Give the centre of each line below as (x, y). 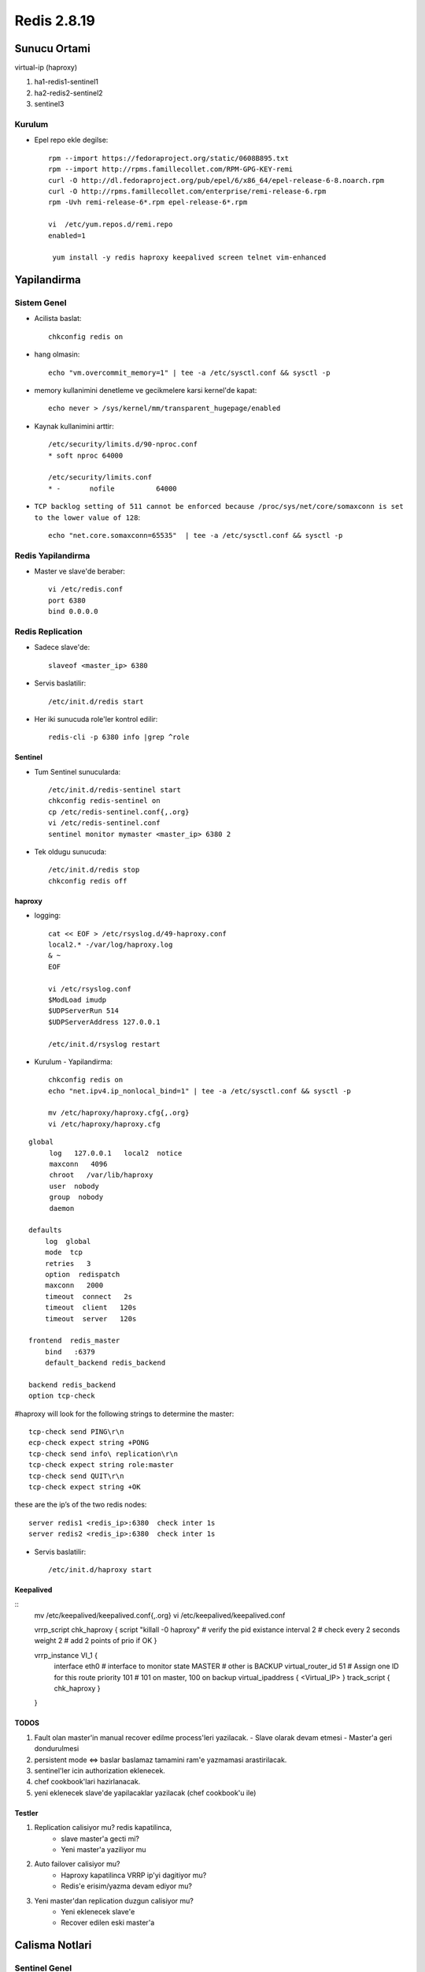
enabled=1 (67, 235)
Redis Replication (48, 631)
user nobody (74, 1186)
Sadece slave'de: (62, 648)
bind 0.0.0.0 (73, 612)
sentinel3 (49, 104)
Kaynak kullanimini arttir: (74, 426)
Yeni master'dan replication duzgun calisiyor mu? (114, 1900)
